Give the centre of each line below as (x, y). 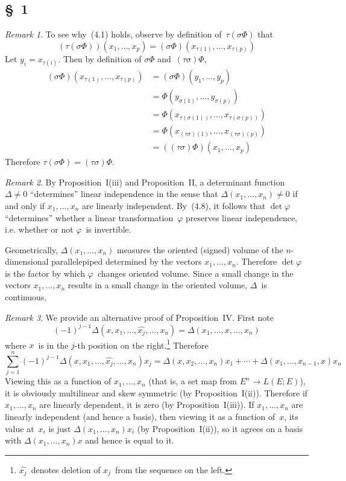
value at (20, 428)
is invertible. (109, 229)
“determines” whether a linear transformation (89, 217)
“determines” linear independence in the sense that (124, 194)
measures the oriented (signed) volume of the (200, 249)
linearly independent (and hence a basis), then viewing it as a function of (140, 416)
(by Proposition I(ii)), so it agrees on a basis (220, 428)
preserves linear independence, (242, 217)
